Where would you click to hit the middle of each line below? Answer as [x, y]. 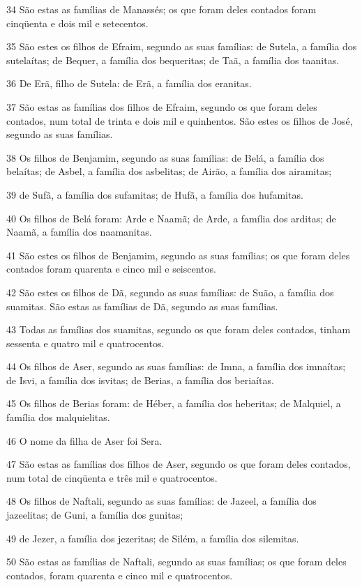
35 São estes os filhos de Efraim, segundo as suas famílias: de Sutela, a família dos [182, 46]
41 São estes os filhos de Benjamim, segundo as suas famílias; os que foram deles [178, 255]
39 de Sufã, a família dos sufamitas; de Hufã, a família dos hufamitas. [155, 194]
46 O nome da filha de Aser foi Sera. [84, 440]
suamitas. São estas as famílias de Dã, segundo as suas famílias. [142, 306]
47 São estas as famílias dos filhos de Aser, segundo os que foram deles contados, [179, 464]
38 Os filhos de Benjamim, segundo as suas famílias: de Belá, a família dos [165, 157]
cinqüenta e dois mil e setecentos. [77, 23]
